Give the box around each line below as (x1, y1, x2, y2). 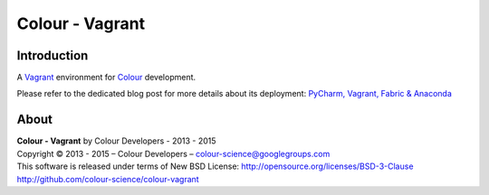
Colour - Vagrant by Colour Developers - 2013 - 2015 (16, 135, 216, 146)
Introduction (16, 48, 89, 63)
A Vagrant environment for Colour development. (16, 72, 197, 83)
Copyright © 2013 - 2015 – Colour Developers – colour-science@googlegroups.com (16, 148, 331, 159)
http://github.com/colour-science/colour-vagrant (16, 173, 199, 184)
